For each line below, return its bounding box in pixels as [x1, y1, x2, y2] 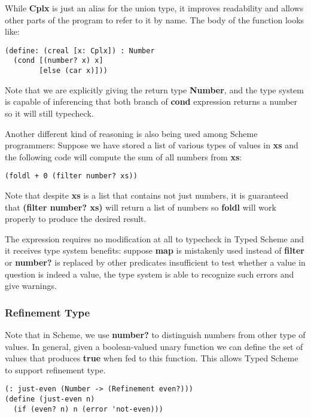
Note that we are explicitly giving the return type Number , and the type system [5, 83, 304, 96]
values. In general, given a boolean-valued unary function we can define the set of [5, 340, 303, 352]
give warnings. [5, 279, 57, 292]
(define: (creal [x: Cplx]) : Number [5, 46, 155, 55]
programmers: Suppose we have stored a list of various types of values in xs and [5, 139, 298, 151]
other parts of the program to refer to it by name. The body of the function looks [5, 13, 304, 26]
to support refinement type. [5, 363, 106, 376]
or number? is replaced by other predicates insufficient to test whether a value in [5, 255, 306, 268]
